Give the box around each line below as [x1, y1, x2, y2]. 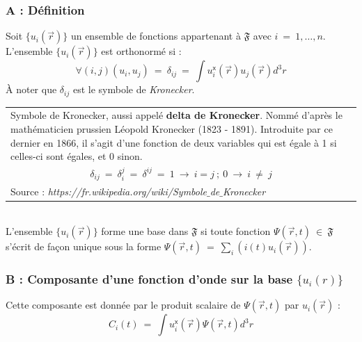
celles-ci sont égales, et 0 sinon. [10, 149, 143, 163]
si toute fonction [200, 224, 271, 238]
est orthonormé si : [101, 44, 182, 58]
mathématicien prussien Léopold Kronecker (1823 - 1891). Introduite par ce [10, 122, 333, 136]
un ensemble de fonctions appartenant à [70, 28, 241, 43]
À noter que [6, 82, 57, 97]
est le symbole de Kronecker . [72, 82, 195, 97]
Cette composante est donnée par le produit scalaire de [6, 298, 241, 312]
